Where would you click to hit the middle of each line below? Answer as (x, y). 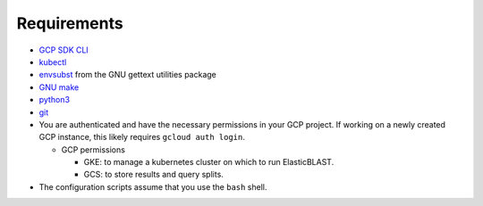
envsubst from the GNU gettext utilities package (127, 75)
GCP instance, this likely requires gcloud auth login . (142, 137)
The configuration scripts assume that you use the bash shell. (153, 186)
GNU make (59, 87)
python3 (55, 100)
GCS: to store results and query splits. (153, 175)
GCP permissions (93, 149)
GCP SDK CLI (64, 50)
